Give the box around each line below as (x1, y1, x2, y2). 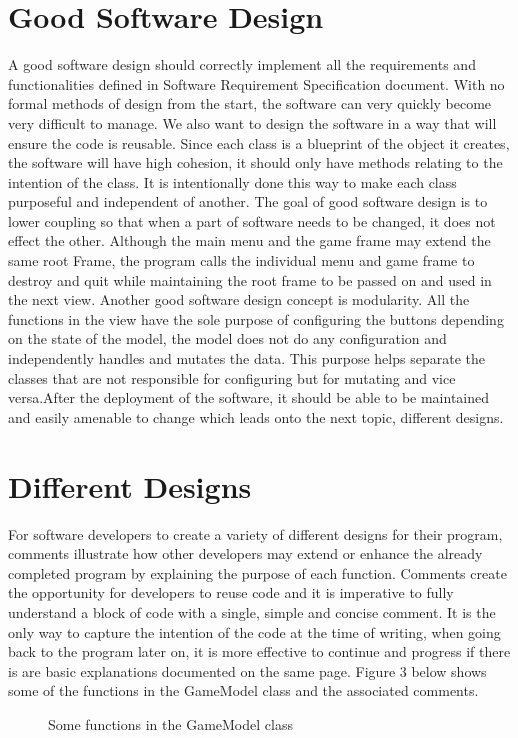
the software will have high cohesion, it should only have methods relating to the (8, 152, 503, 173)
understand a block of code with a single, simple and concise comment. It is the (8, 601, 496, 622)
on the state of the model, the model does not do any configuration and (8, 328, 447, 349)
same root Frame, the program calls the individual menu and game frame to (8, 250, 475, 271)
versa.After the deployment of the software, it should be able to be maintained (8, 387, 490, 408)
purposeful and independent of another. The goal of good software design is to (8, 191, 488, 212)
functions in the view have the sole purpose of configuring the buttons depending (8, 308, 504, 329)
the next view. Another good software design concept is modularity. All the (8, 289, 470, 310)
